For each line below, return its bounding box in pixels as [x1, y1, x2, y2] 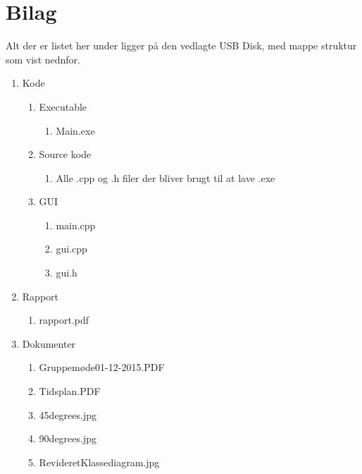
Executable [39, 99, 87, 114]
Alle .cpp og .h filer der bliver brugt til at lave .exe [56, 170, 275, 185]
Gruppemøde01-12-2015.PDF [39, 360, 165, 375]
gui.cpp [56, 241, 87, 256]
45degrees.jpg [39, 407, 96, 422]
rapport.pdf [39, 312, 89, 327]
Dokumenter [22, 336, 76, 351]
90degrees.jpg [39, 431, 96, 446]
